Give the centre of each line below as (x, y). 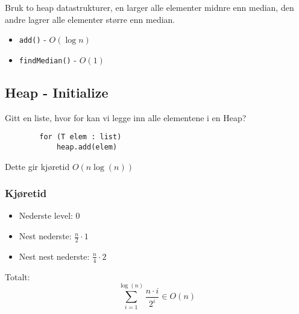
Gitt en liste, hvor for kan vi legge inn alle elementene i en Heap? (126, 117)
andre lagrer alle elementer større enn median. (90, 19)
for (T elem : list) (80, 137)
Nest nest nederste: (54, 256)
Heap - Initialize (57, 92)
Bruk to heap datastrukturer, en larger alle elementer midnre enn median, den (149, 7)
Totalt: (17, 276)
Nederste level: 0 (49, 215)
